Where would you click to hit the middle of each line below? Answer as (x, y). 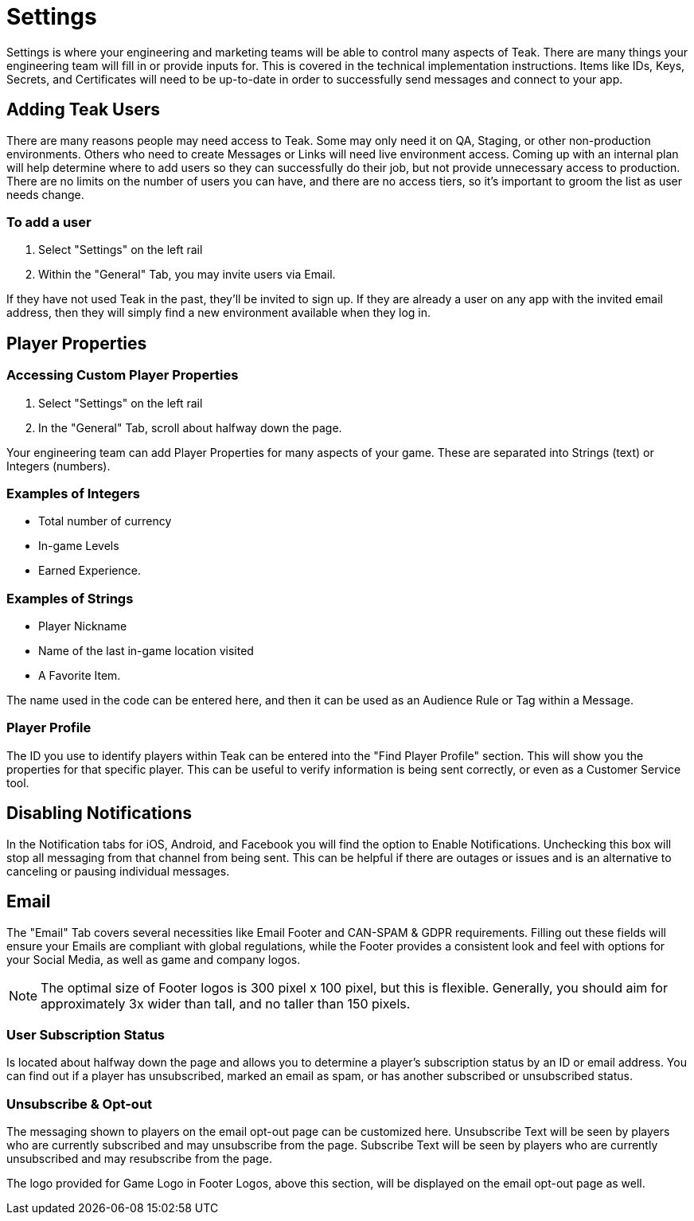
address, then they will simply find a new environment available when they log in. (219, 313)
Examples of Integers (74, 493)
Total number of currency (105, 521)
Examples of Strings (70, 598)
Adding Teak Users (84, 110)
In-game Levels (79, 546)
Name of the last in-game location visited (146, 651)
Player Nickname (83, 626)
